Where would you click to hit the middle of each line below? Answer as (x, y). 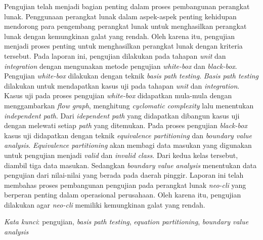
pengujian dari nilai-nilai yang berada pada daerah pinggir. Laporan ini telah (124, 175)
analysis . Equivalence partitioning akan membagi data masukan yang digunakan (128, 145)
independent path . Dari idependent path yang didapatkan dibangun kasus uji (122, 115)
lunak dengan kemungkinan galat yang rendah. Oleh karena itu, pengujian (119, 36)
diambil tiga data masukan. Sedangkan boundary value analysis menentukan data (130, 165)
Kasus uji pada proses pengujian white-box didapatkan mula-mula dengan (118, 95)
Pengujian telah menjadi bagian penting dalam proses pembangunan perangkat (127, 6)
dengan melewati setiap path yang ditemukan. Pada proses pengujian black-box (126, 125)
